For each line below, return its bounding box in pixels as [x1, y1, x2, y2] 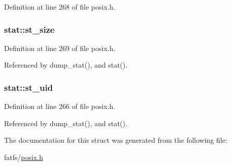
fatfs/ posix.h [4, 152, 43, 162]
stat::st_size [4, 23, 55, 35]
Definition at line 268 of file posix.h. [4, 2, 115, 12]
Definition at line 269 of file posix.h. [4, 42, 115, 53]
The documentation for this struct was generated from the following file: [4, 135, 227, 145]
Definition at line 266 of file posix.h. [4, 101, 115, 112]
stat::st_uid [4, 81, 53, 93]
